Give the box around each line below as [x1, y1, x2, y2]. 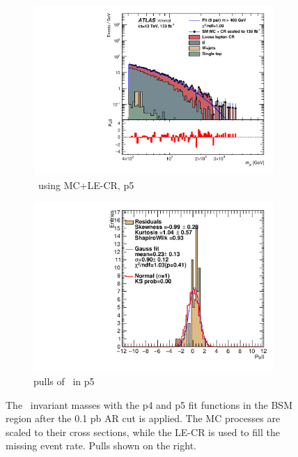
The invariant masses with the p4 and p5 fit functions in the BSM [6, 397, 292, 412]
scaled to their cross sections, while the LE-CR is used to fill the [6, 424, 280, 439]
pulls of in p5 [33, 374, 95, 388]
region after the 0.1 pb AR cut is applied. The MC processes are [6, 411, 281, 426]
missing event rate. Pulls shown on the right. [6, 438, 196, 453]
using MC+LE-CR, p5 [38, 177, 134, 192]
